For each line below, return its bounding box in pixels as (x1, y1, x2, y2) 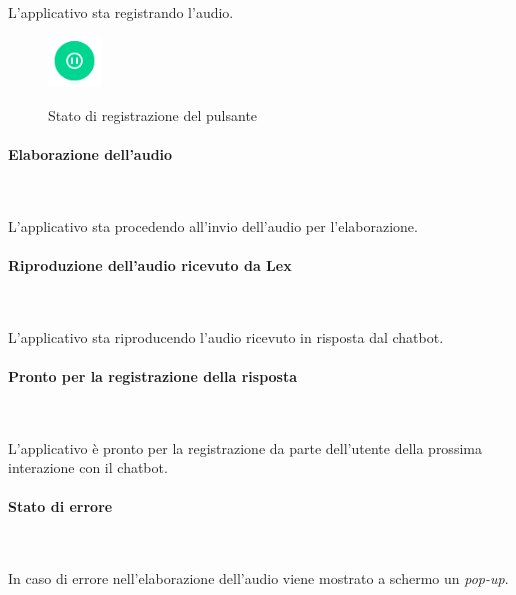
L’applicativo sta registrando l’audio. (8, 2, 234, 22)
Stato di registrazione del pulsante (48, 104, 258, 125)
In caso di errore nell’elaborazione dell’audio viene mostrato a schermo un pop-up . (8, 568, 509, 589)
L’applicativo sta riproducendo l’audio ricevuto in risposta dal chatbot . (8, 326, 444, 347)
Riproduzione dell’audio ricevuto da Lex (8, 254, 292, 275)
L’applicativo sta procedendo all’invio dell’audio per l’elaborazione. (8, 215, 418, 236)
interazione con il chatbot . (8, 457, 168, 478)
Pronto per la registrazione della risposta (8, 365, 298, 386)
